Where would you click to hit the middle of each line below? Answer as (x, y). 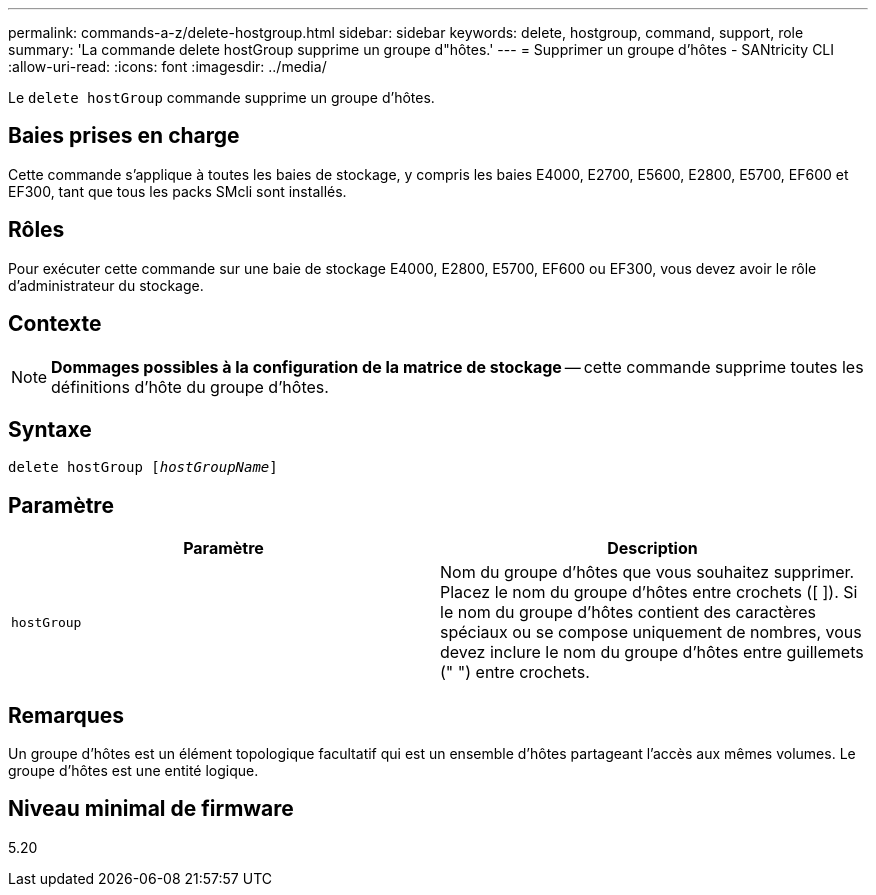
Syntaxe (50, 429)
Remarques (66, 715)
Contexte (55, 324)
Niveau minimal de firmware (151, 809)
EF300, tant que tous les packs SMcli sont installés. (177, 191)
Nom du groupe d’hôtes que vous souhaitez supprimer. (647, 572)
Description (652, 548)
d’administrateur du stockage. (106, 285)
